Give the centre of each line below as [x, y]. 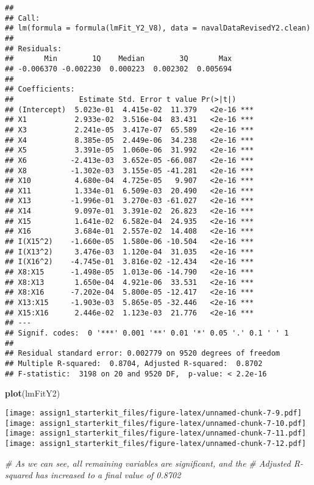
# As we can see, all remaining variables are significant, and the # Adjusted [148, 463]
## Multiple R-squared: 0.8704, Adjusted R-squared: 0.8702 [134, 363]
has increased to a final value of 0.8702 [108, 475]
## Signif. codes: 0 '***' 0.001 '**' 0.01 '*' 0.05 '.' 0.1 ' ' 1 [147, 333]
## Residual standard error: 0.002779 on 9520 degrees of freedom [143, 354]
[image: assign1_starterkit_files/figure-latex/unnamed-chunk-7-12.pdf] [155, 443]
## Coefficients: [40, 89]
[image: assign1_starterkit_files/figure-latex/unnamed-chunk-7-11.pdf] [155, 433]
